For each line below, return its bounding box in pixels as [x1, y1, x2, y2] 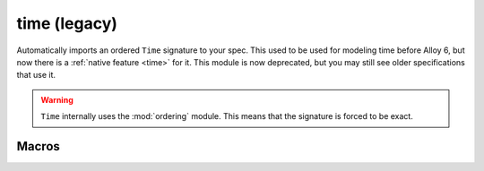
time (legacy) [16, 13, 118, 33]
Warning [40, 94, 73, 105]
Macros [16, 139, 60, 154]
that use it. [16, 70, 56, 81]
